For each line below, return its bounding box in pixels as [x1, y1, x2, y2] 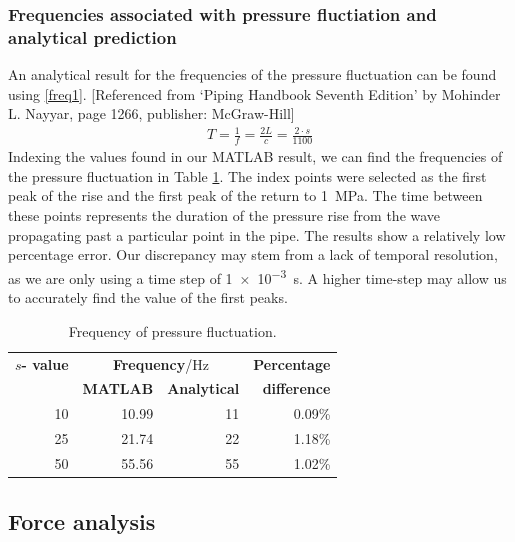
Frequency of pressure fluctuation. [68, 320, 277, 341]
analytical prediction [8, 24, 177, 49]
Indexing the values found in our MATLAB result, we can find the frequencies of [8, 146, 503, 167]
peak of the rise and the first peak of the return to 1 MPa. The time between [8, 185, 483, 206]
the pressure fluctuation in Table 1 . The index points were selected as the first [8, 165, 487, 186]
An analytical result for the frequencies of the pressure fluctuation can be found [8, 64, 497, 85]
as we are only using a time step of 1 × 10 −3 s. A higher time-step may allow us [8, 264, 507, 288]
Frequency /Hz [112, 353, 209, 374]
